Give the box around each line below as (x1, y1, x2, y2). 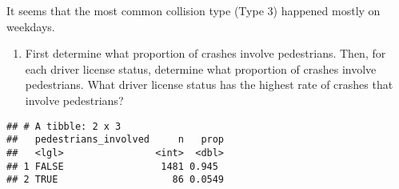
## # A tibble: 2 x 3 (6, 120, 122, 132)
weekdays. (6, 18, 55, 34)
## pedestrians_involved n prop (6, 134, 225, 146)
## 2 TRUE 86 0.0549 (6, 174, 225, 186)
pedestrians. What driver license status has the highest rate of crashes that (25, 76, 393, 93)
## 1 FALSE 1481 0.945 (6, 160, 218, 172)
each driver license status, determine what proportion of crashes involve (25, 60, 377, 77)
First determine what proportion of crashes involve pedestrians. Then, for (25, 45, 386, 62)
